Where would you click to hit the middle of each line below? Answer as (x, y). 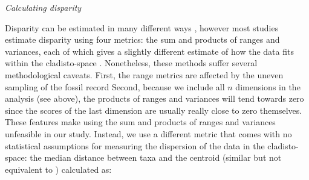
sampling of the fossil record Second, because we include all (115, 86)
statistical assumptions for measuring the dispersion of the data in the (135, 145)
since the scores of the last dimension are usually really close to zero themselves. (154, 110)
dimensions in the (268, 86)
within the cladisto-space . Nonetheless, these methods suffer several (131, 63)
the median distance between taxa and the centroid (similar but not (156, 157)
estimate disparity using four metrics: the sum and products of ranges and (142, 39)
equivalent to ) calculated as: (58, 169)
